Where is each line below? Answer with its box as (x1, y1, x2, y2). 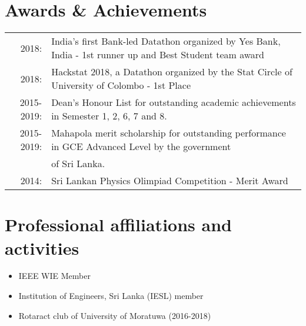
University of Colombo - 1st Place (51, 78, 191, 92)
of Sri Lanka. (51, 157, 105, 171)
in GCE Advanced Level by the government (51, 139, 231, 154)
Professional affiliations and (5, 212, 232, 237)
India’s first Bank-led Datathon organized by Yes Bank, (51, 34, 281, 48)
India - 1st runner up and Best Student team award (51, 48, 265, 62)
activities (5, 235, 79, 260)
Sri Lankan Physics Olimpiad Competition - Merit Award (51, 174, 288, 188)
